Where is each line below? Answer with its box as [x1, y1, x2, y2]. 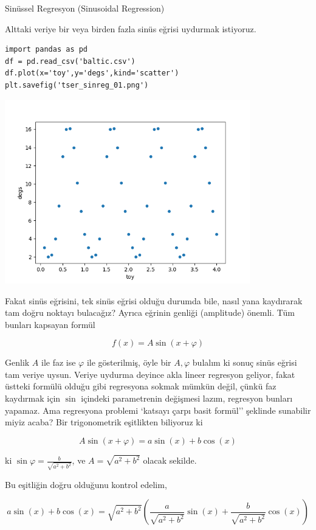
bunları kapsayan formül [5, 318, 95, 330]
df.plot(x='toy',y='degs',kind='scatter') [5, 69, 179, 78]
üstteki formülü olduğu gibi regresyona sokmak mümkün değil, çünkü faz [5, 380, 276, 392]
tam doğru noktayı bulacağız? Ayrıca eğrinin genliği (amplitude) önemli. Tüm [5, 306, 295, 319]
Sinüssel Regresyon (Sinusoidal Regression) [5, 2, 165, 14]
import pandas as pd [5, 45, 88, 54]
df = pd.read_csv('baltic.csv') [5, 57, 136, 66]
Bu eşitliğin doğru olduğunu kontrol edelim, [5, 478, 167, 490]
